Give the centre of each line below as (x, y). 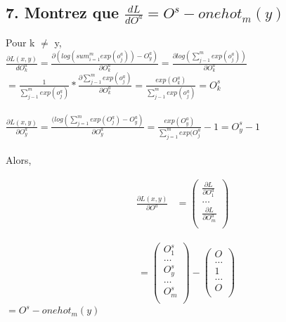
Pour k (20, 43)
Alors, (19, 160)
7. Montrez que (62, 12)
